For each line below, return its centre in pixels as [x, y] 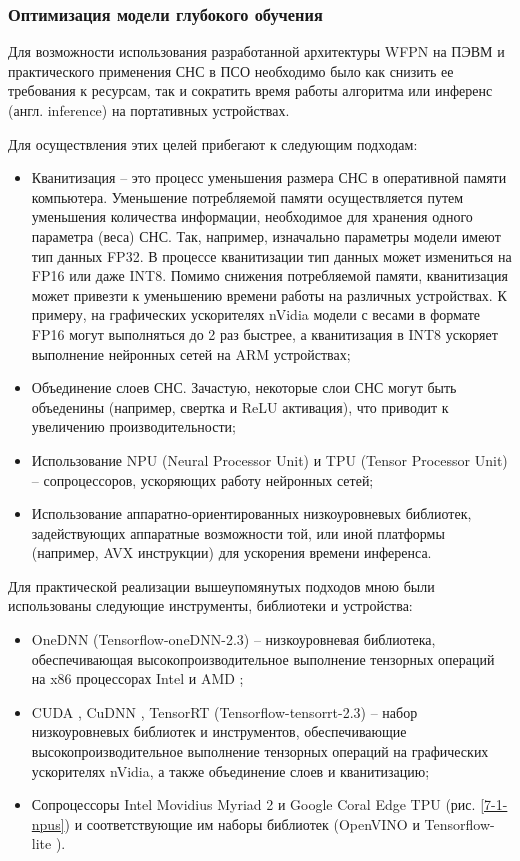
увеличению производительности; [133, 426]
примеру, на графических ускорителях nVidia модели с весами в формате [256, 314]
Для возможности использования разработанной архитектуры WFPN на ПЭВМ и [256, 51]
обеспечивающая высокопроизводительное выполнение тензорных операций [263, 658]
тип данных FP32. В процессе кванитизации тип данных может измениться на [271, 255]
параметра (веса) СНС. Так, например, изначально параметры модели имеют [266, 235]
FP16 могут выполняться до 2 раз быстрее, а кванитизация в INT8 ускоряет [264, 333]
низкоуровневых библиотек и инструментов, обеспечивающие [219, 731]
